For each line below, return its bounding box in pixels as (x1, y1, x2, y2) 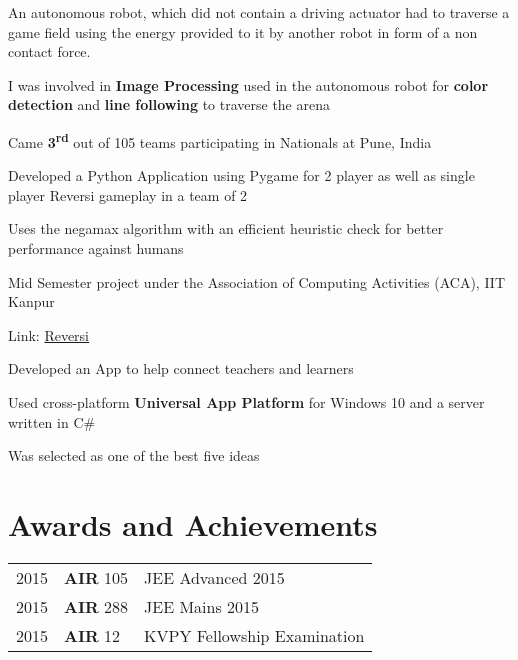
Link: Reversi (8, 324, 90, 345)
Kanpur (8, 291, 55, 312)
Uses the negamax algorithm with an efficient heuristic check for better (8, 218, 444, 239)
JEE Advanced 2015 (144, 565, 285, 589)
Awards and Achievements (8, 503, 378, 544)
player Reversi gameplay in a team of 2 (8, 184, 248, 205)
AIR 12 (64, 623, 121, 647)
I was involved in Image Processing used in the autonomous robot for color (8, 74, 489, 95)
